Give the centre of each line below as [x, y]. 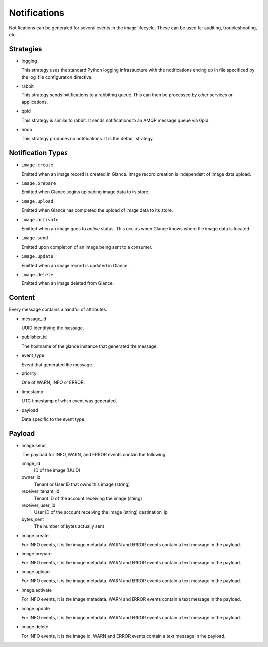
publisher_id [34, 337]
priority [29, 373]
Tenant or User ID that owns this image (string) [82, 484]
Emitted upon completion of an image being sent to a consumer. [87, 247]
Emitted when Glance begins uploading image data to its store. [86, 192]
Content [22, 298]
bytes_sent [33, 519]
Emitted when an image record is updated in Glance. [75, 265]
